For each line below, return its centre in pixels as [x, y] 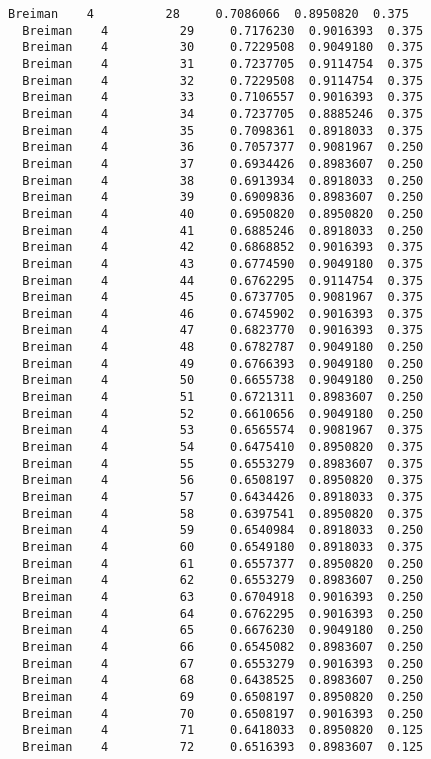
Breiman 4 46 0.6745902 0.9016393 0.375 [223, 313]
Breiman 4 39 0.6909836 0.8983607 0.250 [223, 197]
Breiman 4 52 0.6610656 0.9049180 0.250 [223, 413]
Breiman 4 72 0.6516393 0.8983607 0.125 [223, 746]
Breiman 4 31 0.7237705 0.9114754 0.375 [223, 63]
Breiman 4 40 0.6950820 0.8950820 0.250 [223, 213]
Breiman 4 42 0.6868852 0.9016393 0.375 [223, 247]
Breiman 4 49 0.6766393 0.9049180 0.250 [223, 363]
